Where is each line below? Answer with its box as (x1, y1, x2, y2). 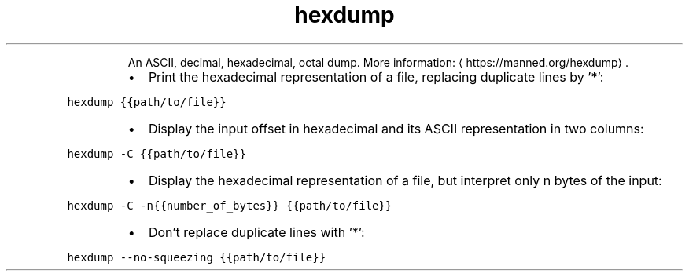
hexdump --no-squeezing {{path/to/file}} (67, 250, 326, 264)
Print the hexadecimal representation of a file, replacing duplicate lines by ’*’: (148, 68, 604, 85)
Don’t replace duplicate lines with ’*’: (148, 224, 365, 240)
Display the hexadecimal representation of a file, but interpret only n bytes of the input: (148, 172, 662, 188)
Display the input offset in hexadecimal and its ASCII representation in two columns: (148, 120, 644, 137)
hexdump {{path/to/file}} (67, 95, 227, 108)
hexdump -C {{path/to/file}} (67, 147, 246, 160)
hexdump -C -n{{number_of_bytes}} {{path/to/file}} (67, 199, 392, 212)
